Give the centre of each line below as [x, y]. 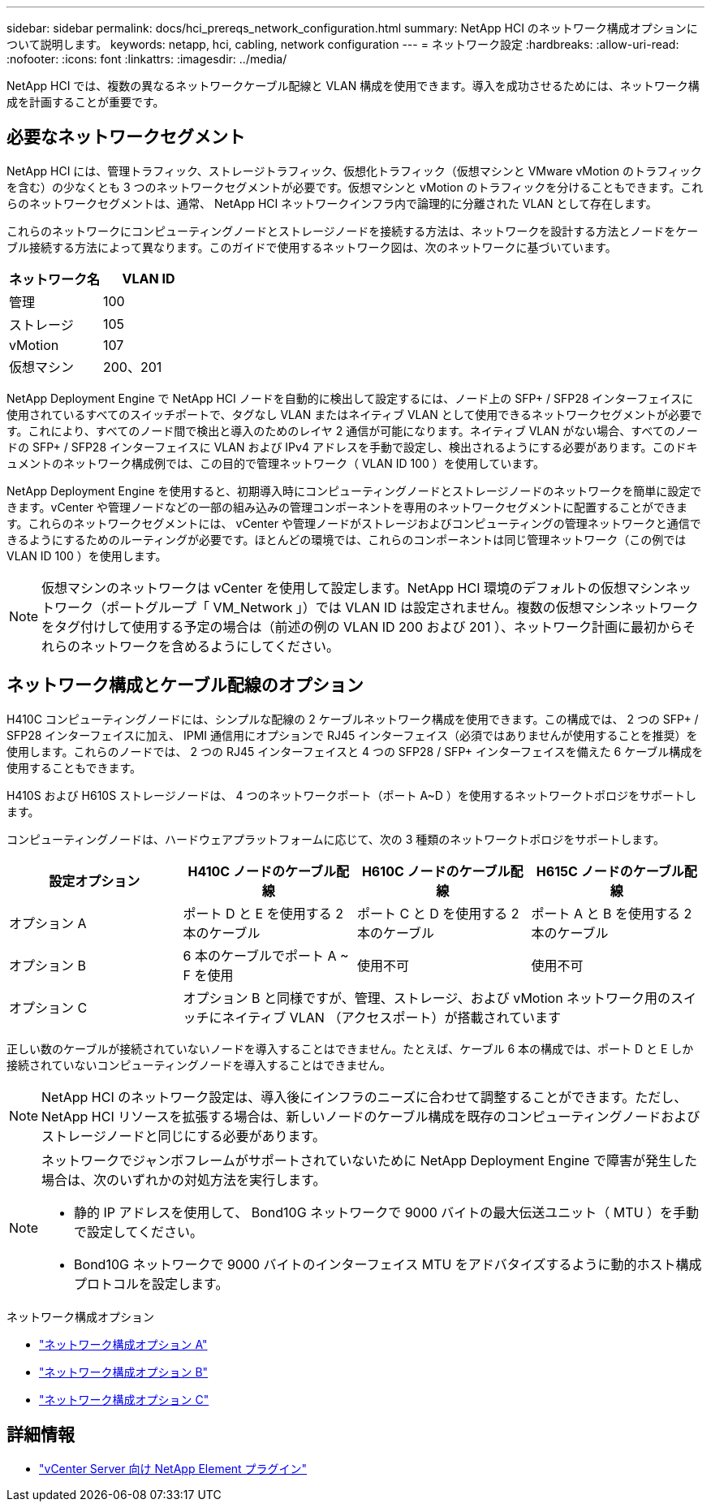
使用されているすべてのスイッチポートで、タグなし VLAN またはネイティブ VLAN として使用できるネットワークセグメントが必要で [354, 414]
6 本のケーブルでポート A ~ [266, 955]
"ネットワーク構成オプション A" [123, 1344]
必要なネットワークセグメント [126, 137]
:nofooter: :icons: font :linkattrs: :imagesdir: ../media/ [147, 59]
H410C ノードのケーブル [262, 871]
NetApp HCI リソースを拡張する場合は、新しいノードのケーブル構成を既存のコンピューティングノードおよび [371, 1116]
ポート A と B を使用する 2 [612, 913]
